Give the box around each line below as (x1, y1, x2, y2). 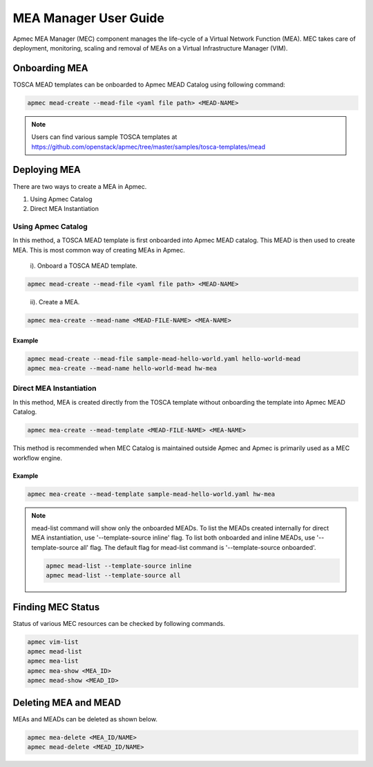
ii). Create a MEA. (30, 298, 80, 306)
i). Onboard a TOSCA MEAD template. (30, 261, 137, 270)
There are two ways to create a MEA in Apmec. (12, 182, 147, 190)
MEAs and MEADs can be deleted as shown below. (12, 714, 158, 723)
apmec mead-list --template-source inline (46, 562, 192, 570)
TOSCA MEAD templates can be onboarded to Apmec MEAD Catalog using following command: (12, 80, 286, 89)
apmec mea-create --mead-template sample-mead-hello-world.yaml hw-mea (27, 490, 276, 498)
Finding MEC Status (12, 601, 100, 613)
